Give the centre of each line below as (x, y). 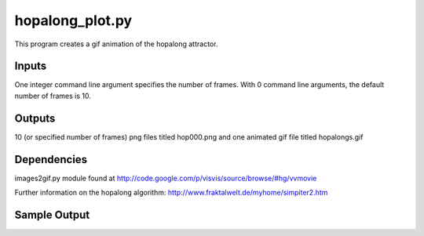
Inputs (31, 66)
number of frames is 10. (53, 96)
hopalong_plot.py (73, 20)
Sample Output (52, 214)
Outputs (35, 118)
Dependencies (51, 160)
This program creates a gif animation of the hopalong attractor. (116, 44)
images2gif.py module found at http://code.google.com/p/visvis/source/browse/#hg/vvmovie (166, 178)
